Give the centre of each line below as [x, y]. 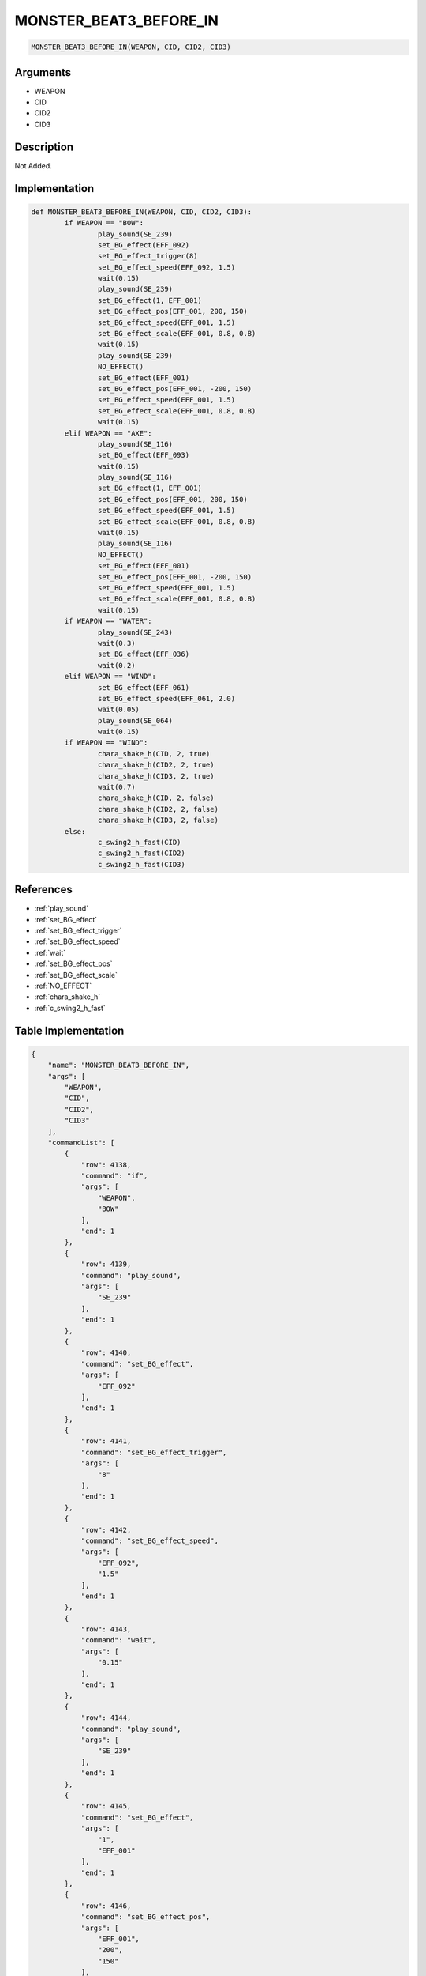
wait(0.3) [116, 643]
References [43, 890]
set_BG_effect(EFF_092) [143, 245]
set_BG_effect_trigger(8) [148, 256]
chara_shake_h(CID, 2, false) [156, 798]
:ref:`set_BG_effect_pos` [73, 963]
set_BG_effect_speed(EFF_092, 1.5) [166, 267]
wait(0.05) [118, 710]
